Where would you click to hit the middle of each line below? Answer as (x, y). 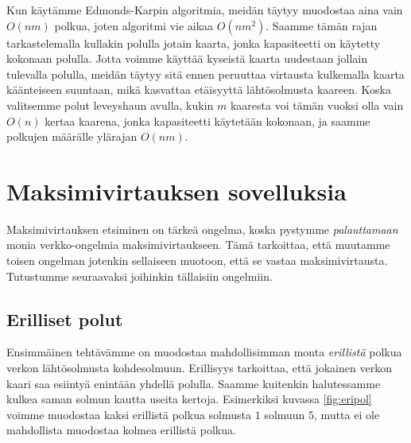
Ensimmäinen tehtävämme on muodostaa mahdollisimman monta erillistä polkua (204, 352)
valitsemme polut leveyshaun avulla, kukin (110, 105)
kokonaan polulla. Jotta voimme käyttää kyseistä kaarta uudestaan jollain (187, 58)
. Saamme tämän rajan (322, 25)
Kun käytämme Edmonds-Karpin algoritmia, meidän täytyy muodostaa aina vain (205, 10)
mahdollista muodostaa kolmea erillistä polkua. (121, 430)
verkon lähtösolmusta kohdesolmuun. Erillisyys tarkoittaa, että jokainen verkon (199, 368)
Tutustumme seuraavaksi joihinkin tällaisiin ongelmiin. (140, 276)
